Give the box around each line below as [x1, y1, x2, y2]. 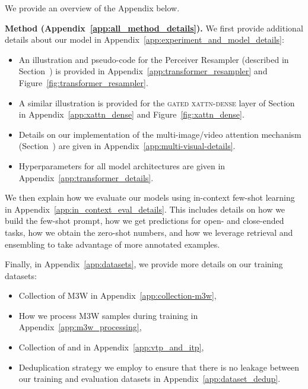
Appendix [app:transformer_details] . [18, 171, 154, 184]
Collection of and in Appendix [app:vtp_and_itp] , [18, 341, 204, 353]
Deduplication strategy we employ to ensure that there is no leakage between [18, 360, 300, 373]
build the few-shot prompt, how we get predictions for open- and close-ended [5, 214, 284, 227]
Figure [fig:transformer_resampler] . [18, 76, 148, 88]
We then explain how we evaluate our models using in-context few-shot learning [5, 191, 295, 204]
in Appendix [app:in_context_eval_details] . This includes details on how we [5, 203, 285, 215]
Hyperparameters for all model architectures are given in [18, 159, 226, 172]
